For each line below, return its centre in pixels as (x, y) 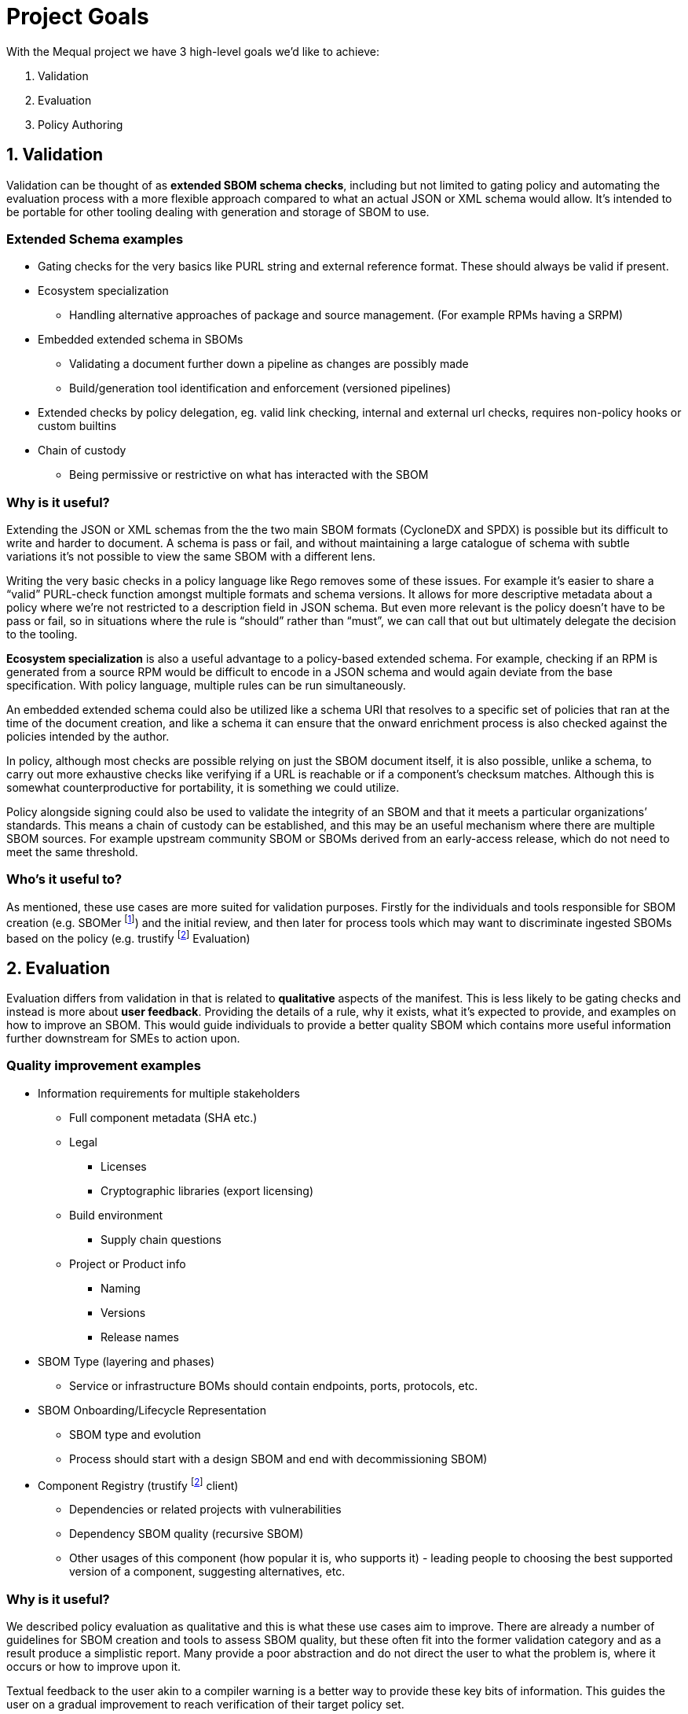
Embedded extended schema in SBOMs (141, 340)
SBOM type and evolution (135, 1434)
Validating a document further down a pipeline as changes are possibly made (269, 364)
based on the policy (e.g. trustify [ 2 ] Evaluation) (128, 937)
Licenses (124, 1166)
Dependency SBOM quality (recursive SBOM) (187, 1534)
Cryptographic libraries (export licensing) (207, 1190)
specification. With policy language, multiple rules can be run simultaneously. (206, 686)
